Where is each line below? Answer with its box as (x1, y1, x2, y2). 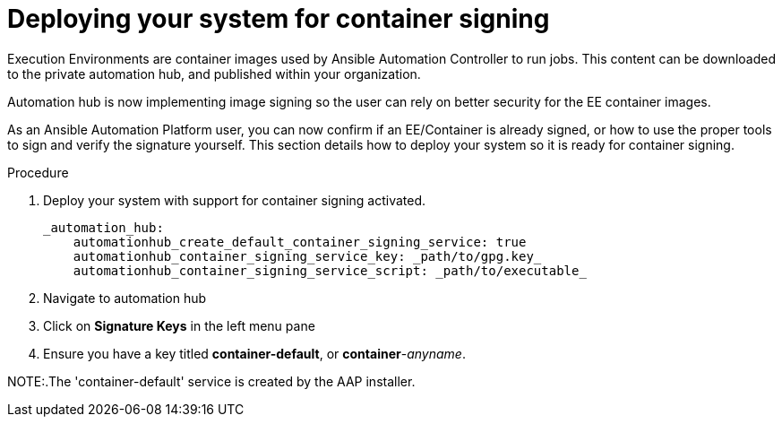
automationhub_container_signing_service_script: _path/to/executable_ (73, 263, 587, 278)
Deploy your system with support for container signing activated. (43, 192, 426, 208)
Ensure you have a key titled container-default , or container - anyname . (43, 345, 466, 361)
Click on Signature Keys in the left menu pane (43, 317, 315, 333)
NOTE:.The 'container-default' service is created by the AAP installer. (7, 373, 416, 389)
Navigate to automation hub (43, 290, 207, 306)
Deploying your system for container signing (7, 4, 550, 34)
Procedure (7, 164, 69, 180)
